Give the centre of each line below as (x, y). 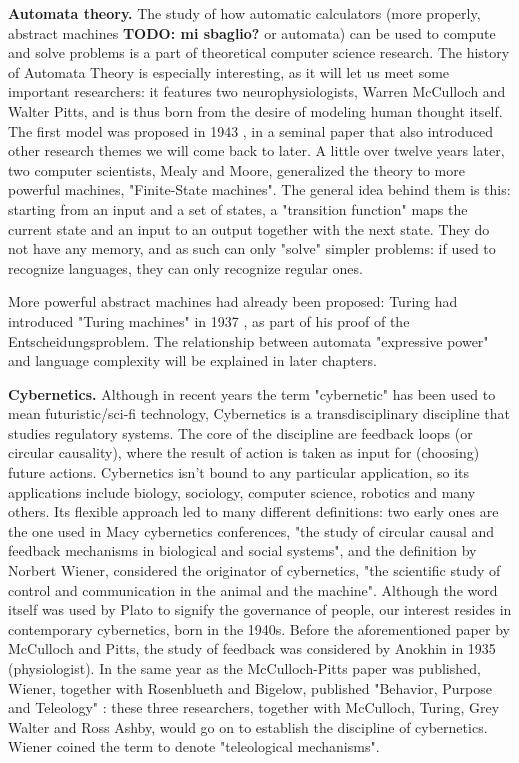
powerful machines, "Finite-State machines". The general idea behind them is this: (259, 189)
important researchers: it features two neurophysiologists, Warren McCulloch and (257, 91)
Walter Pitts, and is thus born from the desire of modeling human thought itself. (255, 110)
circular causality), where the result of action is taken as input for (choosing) (244, 452)
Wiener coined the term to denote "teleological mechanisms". (194, 746)
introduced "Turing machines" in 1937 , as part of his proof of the (209, 320)
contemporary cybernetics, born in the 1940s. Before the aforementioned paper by (259, 628)
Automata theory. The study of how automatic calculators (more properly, (244, 13)
